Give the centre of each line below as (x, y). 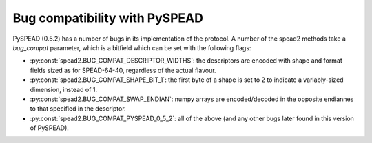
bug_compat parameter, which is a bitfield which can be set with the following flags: (132, 47)
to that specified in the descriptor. (78, 109)
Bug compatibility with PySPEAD (108, 18)
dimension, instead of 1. (64, 89)
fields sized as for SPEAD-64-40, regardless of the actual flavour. (123, 70)
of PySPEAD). (49, 128)
